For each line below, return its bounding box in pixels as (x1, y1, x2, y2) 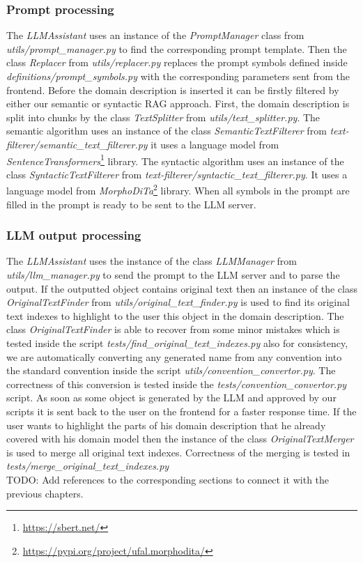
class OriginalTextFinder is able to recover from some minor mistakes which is (6, 322, 340, 337)
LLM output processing (6, 226, 141, 244)
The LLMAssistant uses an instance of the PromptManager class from (6, 28, 304, 43)
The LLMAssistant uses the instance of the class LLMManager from (6, 254, 297, 268)
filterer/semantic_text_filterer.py (6, 137, 148, 151)
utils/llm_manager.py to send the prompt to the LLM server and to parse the (6, 268, 340, 282)
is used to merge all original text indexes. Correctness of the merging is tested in (6, 445, 350, 459)
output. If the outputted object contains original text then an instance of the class (6, 281, 357, 295)
